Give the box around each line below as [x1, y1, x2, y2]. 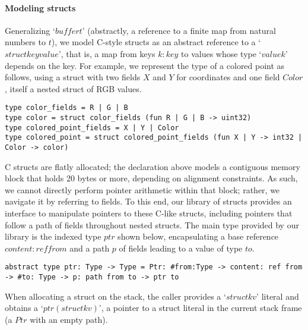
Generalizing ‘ [5, 24, 55, 36]
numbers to [5, 36, 46, 48]
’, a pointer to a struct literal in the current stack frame [99, 301, 302, 314]
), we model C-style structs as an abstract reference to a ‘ [51, 36, 261, 48]
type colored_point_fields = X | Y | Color [5, 123, 179, 132]
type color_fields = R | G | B [5, 103, 128, 112]
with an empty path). [30, 313, 108, 325]
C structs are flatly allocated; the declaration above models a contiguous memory [5, 160, 300, 172]
